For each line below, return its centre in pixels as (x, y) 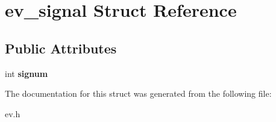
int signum (27, 73)
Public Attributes (61, 48)
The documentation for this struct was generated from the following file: (138, 93)
